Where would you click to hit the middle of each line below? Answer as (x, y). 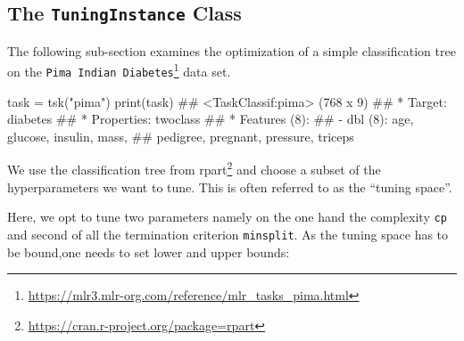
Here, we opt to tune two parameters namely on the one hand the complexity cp (227, 217)
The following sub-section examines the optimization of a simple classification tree (232, 50)
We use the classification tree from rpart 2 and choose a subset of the (194, 168)
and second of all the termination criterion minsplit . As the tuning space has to (228, 234)
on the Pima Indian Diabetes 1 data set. (119, 70)
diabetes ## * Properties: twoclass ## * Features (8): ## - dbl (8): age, (211, 119)
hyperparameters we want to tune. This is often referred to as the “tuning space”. (230, 187)
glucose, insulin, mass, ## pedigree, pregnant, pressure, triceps (181, 136)
